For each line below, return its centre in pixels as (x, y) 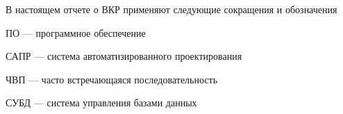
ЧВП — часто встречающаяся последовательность (112, 79)
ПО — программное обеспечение (76, 32)
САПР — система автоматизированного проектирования (124, 56)
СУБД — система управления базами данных (101, 103)
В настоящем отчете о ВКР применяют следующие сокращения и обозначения (171, 9)
